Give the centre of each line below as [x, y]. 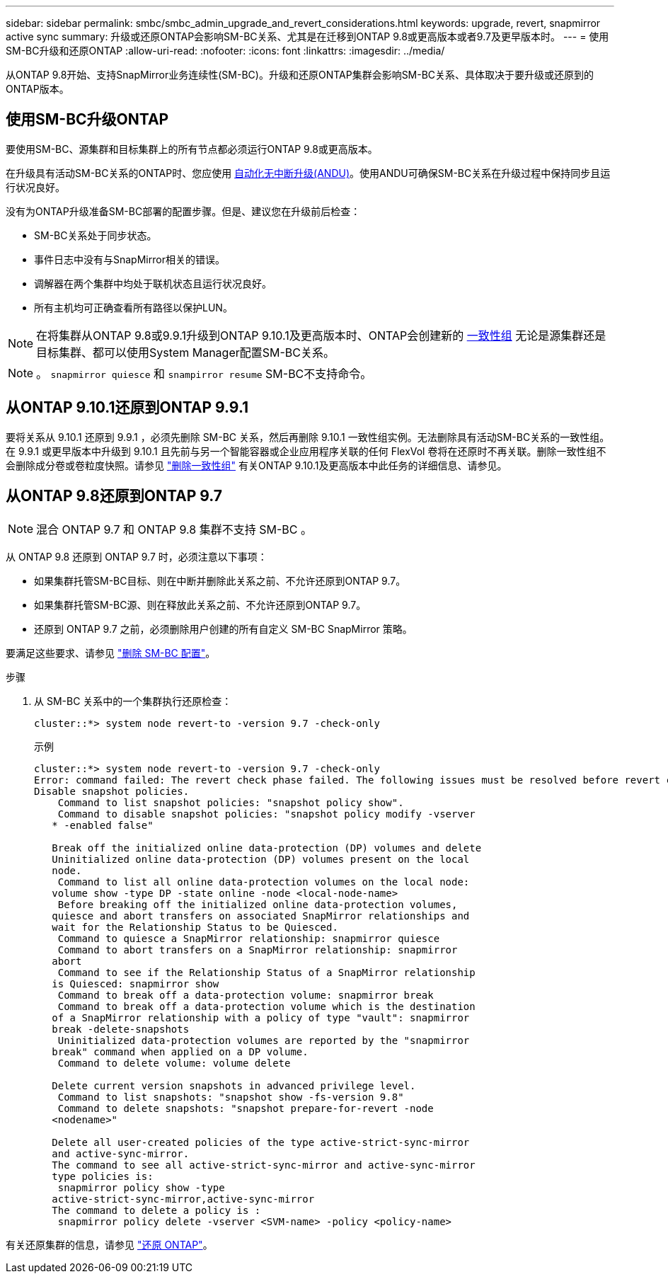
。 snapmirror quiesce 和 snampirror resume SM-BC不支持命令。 [204, 373]
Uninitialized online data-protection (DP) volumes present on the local [261, 859]
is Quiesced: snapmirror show [136, 983]
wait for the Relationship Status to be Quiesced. [195, 927]
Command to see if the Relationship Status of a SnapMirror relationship [266, 972]
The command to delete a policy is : [156, 1210]
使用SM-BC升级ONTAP [87, 120]
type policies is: [103, 1176]
